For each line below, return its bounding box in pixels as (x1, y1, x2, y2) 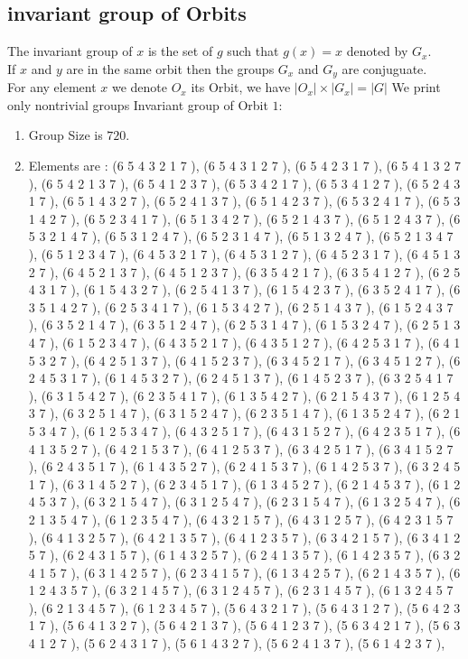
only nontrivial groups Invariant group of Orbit (7, 95, 268, 114)
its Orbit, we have (191, 78, 291, 97)
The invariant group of (7, 42, 133, 60)
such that (227, 42, 279, 60)
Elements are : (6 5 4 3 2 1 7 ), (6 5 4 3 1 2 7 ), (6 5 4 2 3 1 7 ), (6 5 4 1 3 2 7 (28, 156, 461, 175)
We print (391, 78, 441, 97)
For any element (7, 78, 97, 97)
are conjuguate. (342, 59, 427, 78)
